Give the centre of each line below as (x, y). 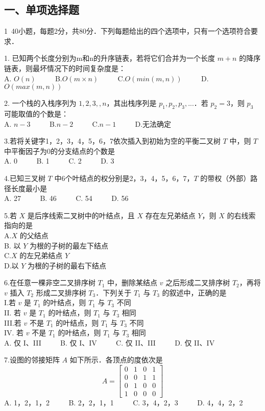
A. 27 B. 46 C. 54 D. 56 (66, 198)
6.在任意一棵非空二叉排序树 (50, 282)
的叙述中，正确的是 (194, 292)
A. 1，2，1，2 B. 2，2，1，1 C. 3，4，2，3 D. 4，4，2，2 (124, 403)
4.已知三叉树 (25, 178)
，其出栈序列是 (131, 103)
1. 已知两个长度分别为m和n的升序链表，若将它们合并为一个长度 (110, 58)
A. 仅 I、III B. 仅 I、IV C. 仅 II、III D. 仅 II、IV (110, 342)
